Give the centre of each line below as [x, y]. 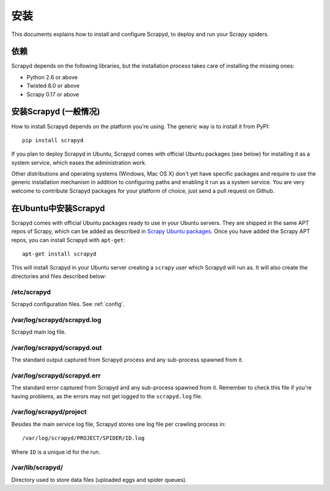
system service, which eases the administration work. [79, 162]
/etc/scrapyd [31, 292]
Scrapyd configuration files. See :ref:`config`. [68, 304]
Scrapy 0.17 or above [53, 94]
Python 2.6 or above [52, 77]
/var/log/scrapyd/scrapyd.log [56, 320]
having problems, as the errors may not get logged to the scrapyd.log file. [107, 396]
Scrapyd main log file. [39, 332]
